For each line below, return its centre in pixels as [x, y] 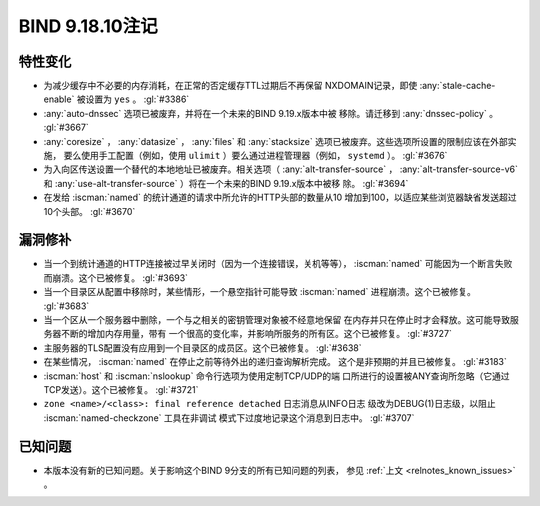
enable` [59, 99]
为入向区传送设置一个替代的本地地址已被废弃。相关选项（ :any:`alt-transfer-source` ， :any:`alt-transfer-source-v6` [281, 169]
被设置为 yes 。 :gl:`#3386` [133, 99]
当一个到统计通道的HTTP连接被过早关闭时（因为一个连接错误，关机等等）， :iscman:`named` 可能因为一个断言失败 [278, 264]
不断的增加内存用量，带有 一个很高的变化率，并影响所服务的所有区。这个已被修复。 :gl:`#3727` [256, 334]
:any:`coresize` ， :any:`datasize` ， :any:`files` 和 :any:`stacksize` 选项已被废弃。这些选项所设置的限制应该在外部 [276, 141]
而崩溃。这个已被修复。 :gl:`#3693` [116, 277]
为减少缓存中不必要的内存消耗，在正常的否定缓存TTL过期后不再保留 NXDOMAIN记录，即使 [230, 86]
